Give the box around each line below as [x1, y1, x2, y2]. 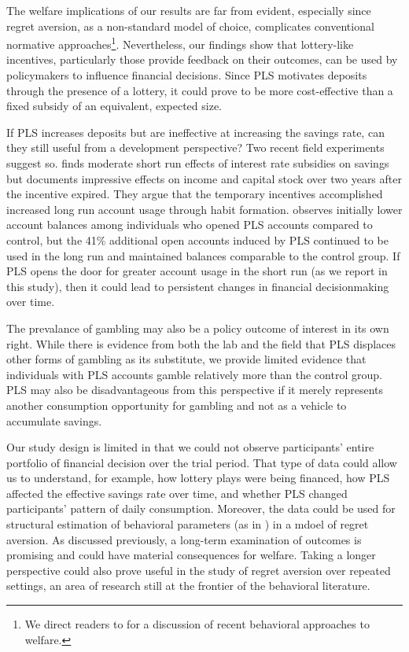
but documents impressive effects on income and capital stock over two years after [6, 170, 402, 186]
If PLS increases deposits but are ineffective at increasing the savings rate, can [6, 123, 385, 140]
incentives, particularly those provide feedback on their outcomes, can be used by [6, 51, 398, 68]
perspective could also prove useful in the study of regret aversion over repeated [6, 562, 391, 578]
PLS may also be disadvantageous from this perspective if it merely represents [6, 381, 384, 398]
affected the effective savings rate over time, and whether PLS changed [6, 484, 348, 501]
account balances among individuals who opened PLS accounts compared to [6, 216, 373, 233]
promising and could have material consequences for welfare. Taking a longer [6, 547, 376, 563]
